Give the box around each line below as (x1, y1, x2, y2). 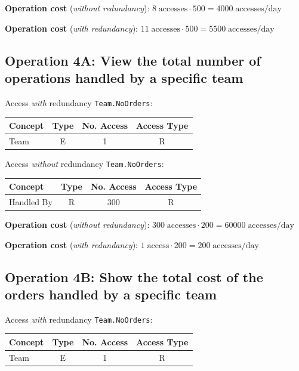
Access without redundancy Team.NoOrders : (5, 157, 164, 169)
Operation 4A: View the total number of (5, 51, 261, 69)
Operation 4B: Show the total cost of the (5, 267, 263, 286)
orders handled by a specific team (5, 285, 217, 303)
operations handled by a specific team (5, 68, 243, 86)
